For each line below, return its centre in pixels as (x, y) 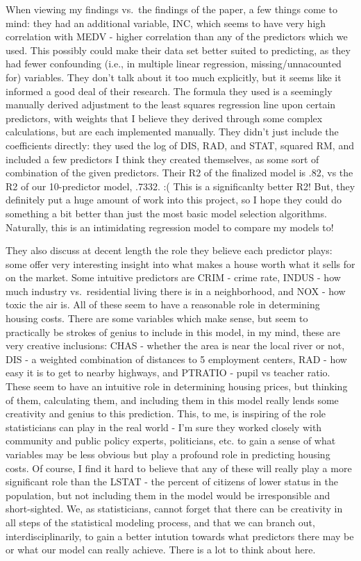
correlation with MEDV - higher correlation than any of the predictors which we (177, 36)
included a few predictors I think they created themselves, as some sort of (162, 159)
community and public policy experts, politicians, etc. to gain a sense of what (171, 441)
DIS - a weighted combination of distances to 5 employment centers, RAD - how (176, 359)
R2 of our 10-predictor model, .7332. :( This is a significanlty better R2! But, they (180, 186)
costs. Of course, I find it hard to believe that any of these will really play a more (179, 468)
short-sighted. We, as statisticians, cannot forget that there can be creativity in (174, 509)
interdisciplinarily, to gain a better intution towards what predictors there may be (180, 536)
